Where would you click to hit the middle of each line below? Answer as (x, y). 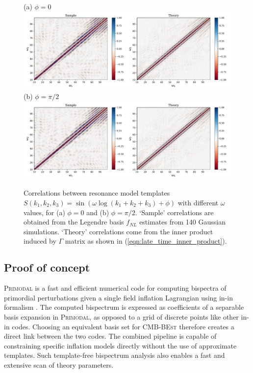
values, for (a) (44, 212)
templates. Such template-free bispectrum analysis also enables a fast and (114, 355)
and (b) (98, 212)
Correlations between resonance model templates (97, 193)
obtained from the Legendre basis (74, 222)
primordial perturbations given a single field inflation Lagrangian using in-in (118, 297)
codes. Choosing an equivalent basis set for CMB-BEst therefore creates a (123, 326)
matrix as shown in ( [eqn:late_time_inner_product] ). (146, 241)
